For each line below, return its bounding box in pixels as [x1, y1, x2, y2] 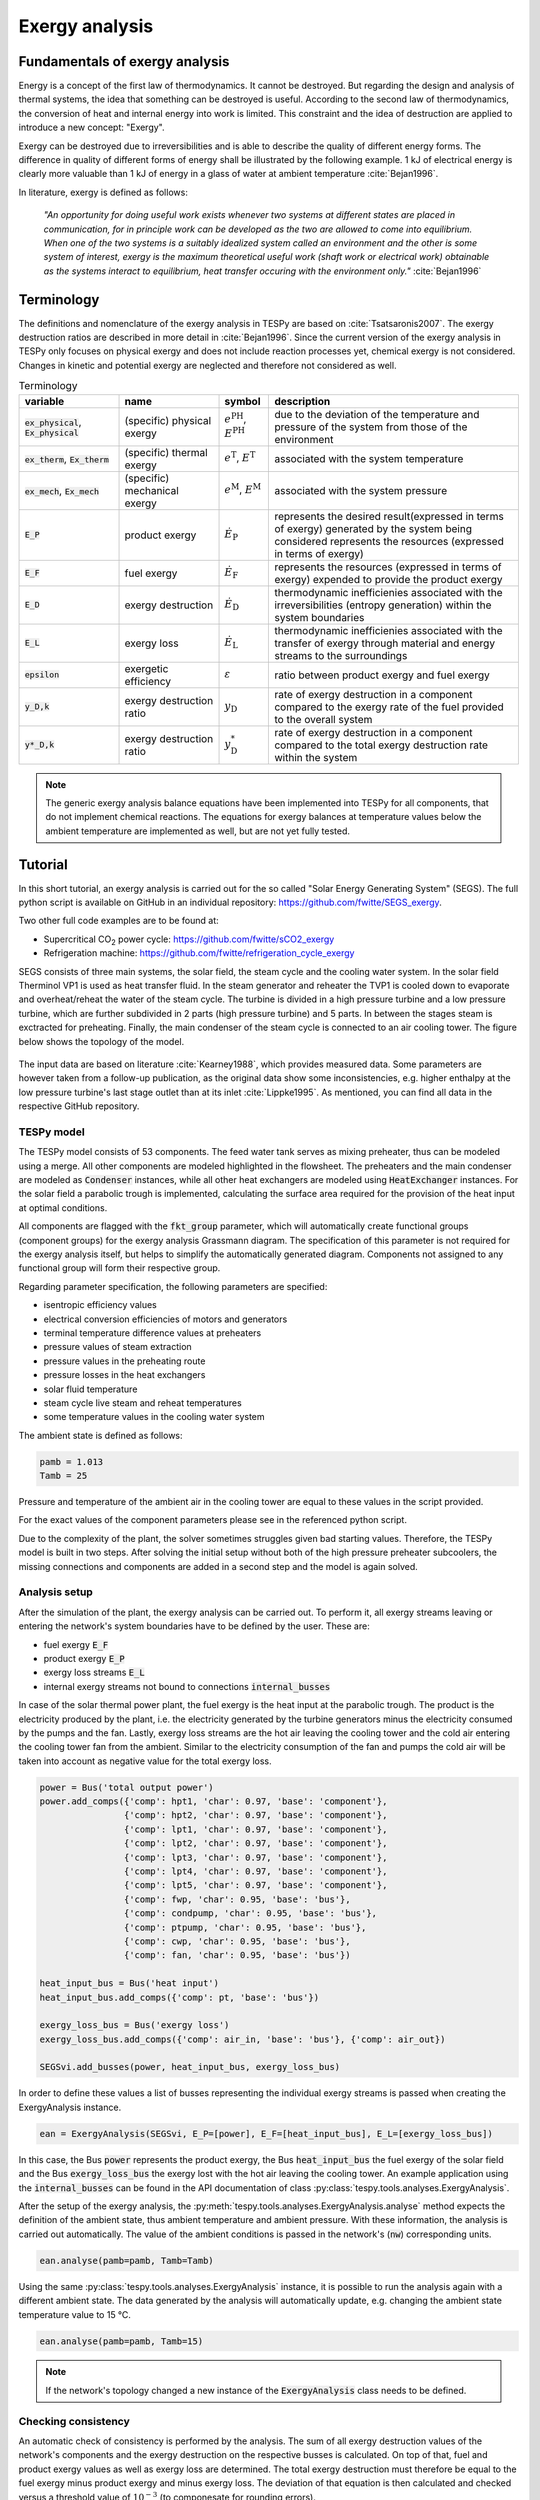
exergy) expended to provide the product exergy [274, 572, 504, 586]
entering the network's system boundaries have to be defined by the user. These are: [18, 1620, 370, 1632]
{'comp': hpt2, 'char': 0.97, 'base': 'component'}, [123, 1810, 388, 1821]
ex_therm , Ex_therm [24, 451, 110, 465]
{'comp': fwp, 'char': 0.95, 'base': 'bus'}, [123, 1893, 351, 1905]
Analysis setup [18, 1585, 94, 1599]
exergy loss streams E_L [43, 1666, 145, 1679]
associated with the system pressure [274, 483, 448, 497]
